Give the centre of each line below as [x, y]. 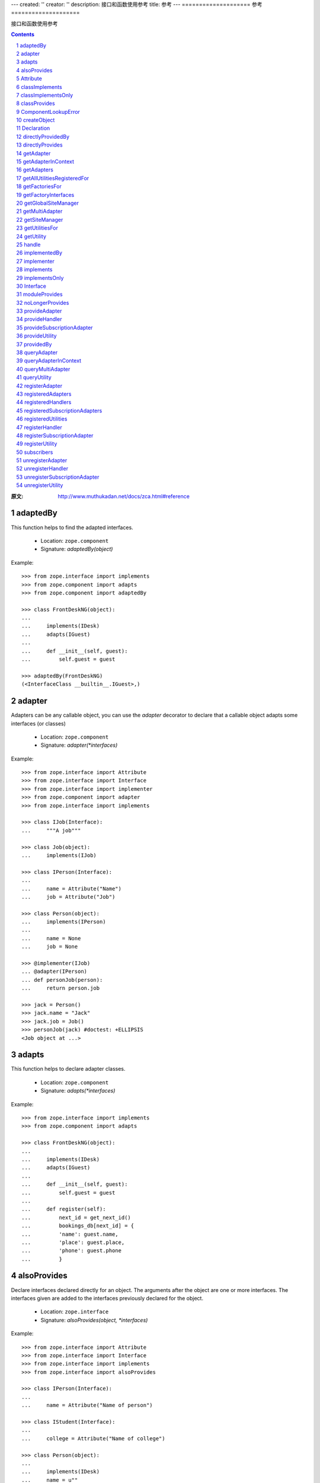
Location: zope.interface [75, 1312]
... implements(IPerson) [64, 922]
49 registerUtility [37, 444]
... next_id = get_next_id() [76, 1217]
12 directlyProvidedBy [43, 136]
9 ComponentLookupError [48, 112]
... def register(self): [64, 1209]
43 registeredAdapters [44, 394]
